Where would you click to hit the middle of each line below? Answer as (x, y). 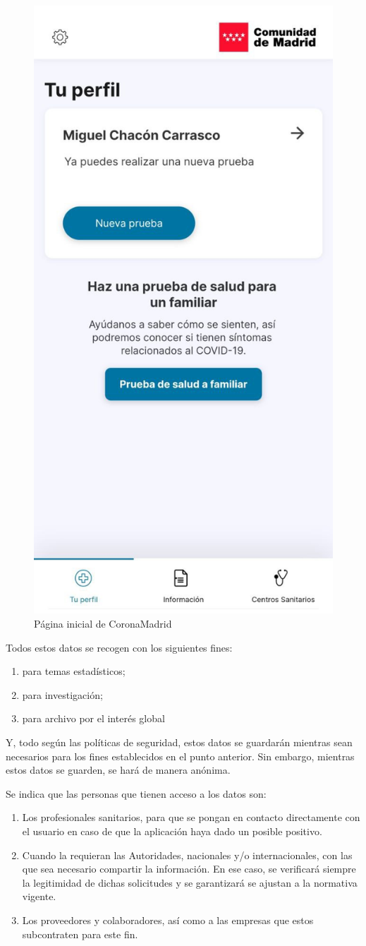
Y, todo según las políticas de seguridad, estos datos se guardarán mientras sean (179, 742)
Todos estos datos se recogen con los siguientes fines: (119, 647)
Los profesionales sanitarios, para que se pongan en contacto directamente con (191, 817)
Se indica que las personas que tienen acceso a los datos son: (136, 793)
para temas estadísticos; (74, 671)
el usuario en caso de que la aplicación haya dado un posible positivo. (172, 831)
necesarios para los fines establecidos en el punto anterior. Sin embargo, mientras (180, 756)
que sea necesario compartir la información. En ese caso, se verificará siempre (189, 869)
